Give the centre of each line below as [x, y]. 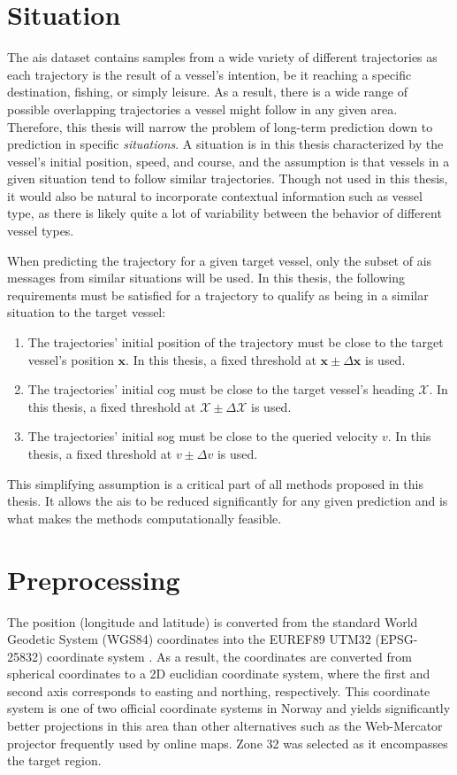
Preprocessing [94, 579]
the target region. [54, 760]
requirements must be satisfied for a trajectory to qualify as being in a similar [218, 294]
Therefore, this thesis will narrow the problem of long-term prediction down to [220, 126]
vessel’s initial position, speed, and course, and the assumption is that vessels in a [228, 161]
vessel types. [41, 231]
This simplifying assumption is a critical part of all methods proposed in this [215, 483]
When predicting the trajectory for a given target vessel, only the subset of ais [220, 260]
